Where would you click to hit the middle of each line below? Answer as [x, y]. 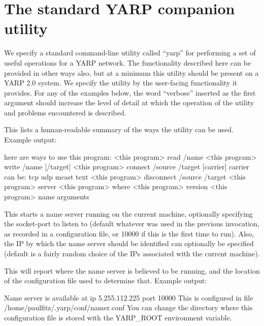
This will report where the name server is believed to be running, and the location [132, 270]
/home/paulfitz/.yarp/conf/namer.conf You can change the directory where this [128, 307]
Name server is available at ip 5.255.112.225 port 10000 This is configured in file [129, 297]
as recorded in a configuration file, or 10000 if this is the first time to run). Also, [129, 233]
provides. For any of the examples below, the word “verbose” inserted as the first [130, 92]
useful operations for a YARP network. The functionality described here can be [128, 62]
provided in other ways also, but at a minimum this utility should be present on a [131, 72]
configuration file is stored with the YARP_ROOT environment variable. [118, 317]
